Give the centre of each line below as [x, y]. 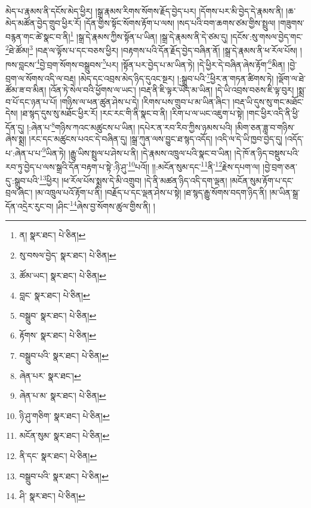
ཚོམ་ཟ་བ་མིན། [26, 90]
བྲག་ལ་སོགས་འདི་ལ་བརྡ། [41, 78]
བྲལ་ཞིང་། [19, 192]
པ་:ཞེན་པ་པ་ [24, 153]
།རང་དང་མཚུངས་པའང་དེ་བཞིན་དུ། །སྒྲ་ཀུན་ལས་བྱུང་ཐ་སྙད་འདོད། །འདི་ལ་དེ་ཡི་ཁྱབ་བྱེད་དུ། [155, 139]
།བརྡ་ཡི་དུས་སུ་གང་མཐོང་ [268, 101]
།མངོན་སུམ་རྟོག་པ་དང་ [262, 180]
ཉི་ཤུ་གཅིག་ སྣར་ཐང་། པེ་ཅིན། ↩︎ [64, 415]
